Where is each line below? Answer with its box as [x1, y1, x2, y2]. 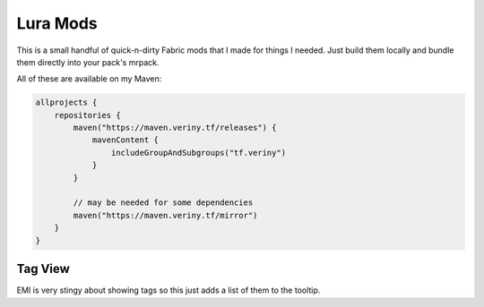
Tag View [16, 261, 71, 277]
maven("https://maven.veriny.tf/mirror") [73, 210, 258, 220]
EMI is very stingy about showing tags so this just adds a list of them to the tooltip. [16, 285, 321, 295]
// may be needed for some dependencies [73, 198, 254, 208]
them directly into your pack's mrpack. [16, 56, 160, 67]
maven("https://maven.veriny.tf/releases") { [73, 123, 277, 133]
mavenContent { [91, 135, 159, 145]
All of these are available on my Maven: [16, 73, 162, 84]
